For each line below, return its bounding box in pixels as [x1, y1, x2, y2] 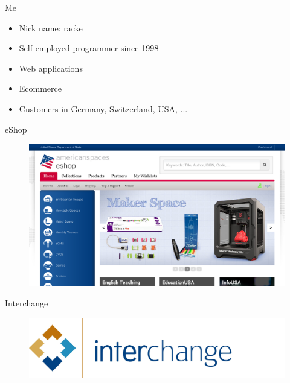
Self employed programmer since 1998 [19, 42, 159, 54]
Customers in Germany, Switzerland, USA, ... [19, 102, 188, 115]
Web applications [19, 62, 83, 74]
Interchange [5, 297, 48, 309]
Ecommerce [19, 82, 62, 95]
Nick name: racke [19, 21, 83, 34]
